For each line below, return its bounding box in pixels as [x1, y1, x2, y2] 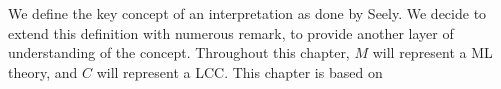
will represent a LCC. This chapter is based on [96, 61, 383, 82]
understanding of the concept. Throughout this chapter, [8, 42, 350, 63]
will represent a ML [372, 42, 493, 63]
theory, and [8, 61, 78, 82]
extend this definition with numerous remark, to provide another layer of [8, 22, 454, 43]
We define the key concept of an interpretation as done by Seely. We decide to [8, 3, 487, 23]
